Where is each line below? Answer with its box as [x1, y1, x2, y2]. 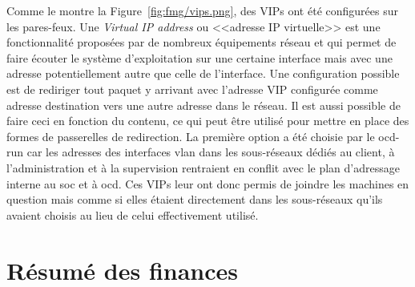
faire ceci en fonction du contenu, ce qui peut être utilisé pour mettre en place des [6, 112, 409, 129]
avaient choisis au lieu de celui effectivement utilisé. [6, 206, 259, 223]
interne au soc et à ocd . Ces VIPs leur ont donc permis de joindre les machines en [6, 175, 409, 192]
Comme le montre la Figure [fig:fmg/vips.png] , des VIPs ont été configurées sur [6, 2, 398, 18]
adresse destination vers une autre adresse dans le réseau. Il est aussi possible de [6, 96, 401, 113]
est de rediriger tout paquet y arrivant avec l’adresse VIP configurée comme [6, 80, 378, 97]
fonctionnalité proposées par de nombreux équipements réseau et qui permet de [6, 34, 397, 51]
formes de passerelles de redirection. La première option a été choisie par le [6, 127, 375, 144]
